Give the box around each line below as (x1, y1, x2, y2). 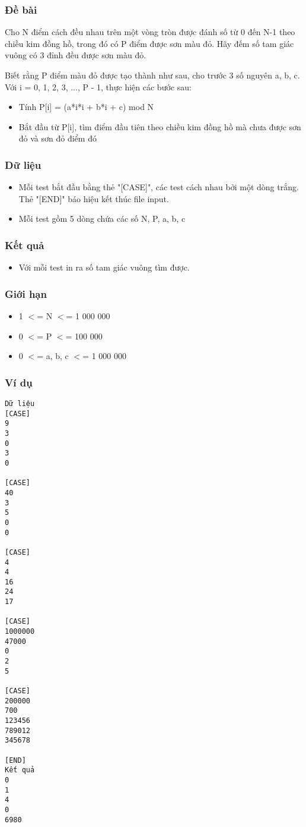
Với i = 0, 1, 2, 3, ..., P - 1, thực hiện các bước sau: (5, 80, 192, 93)
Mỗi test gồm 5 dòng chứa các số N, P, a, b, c (18, 212, 186, 225)
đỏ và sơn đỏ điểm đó (18, 132, 97, 144)
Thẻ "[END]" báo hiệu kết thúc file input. (18, 192, 169, 205)
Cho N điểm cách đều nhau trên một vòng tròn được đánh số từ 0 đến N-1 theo (5, 26, 295, 38)
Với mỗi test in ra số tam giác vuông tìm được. (18, 261, 190, 273)
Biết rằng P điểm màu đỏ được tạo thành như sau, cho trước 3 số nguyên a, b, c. (5, 69, 300, 81)
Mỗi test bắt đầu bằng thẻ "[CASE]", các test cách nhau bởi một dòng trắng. (18, 181, 299, 193)
